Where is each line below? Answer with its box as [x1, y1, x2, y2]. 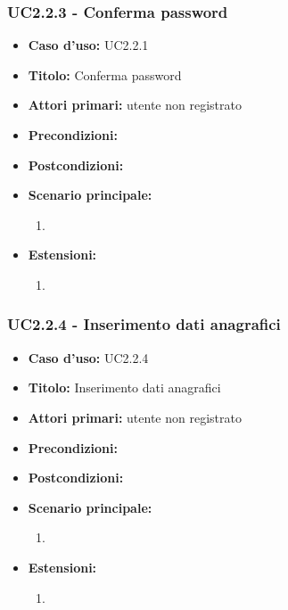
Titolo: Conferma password [28, 65, 182, 84]
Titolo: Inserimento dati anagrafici [28, 378, 221, 397]
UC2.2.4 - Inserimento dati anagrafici [7, 313, 281, 335]
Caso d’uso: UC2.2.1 [28, 36, 149, 54]
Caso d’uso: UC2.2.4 [28, 348, 149, 367]
